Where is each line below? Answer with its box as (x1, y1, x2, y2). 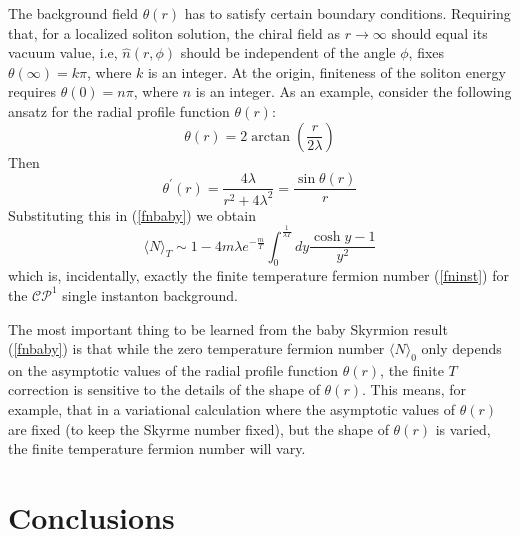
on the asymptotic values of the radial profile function (8, 359, 339, 380)
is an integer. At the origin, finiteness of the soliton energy (147, 61, 506, 82)
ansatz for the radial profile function (8, 100, 230, 121)
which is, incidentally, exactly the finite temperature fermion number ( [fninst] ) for (8, 265, 509, 286)
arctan (251, 129, 291, 144)
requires (8, 81, 56, 102)
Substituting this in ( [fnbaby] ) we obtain (8, 204, 256, 225)
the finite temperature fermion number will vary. (8, 438, 306, 459)
